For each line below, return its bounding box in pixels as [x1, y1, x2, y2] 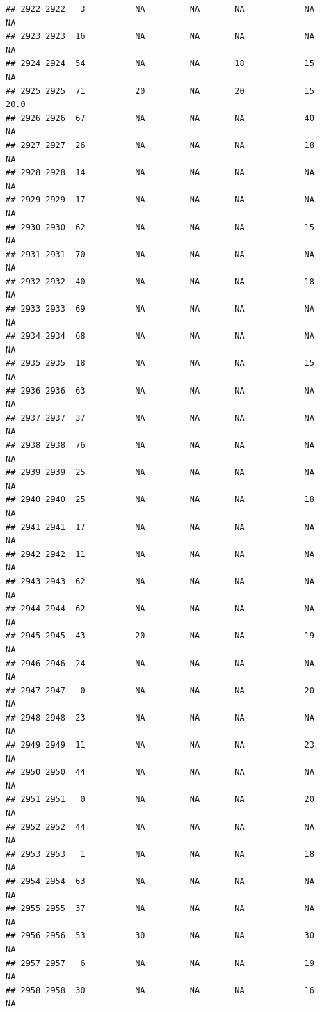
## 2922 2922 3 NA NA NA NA [6, 4, 314, 14]
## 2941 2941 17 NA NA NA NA [6, 522, 314, 532]
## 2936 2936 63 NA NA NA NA [6, 385, 314, 396]
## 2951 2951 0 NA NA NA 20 [6, 794, 314, 805]
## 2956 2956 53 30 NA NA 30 [6, 931, 314, 941]
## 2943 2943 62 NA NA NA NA [6, 576, 314, 586]
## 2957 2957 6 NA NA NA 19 [6, 958, 314, 968]
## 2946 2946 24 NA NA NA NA [6, 658, 314, 668]
